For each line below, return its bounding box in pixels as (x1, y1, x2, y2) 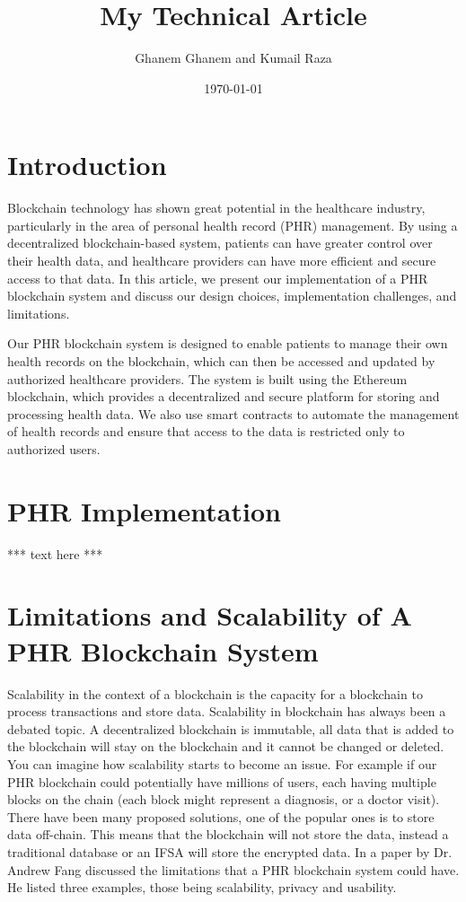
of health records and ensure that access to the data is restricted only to (7, 422, 405, 441)
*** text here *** (7, 544, 103, 563)
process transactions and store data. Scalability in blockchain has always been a (7, 702, 446, 721)
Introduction (7, 146, 167, 183)
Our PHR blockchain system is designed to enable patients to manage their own (7, 334, 448, 353)
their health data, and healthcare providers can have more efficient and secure (7, 251, 436, 270)
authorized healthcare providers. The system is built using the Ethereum (7, 369, 408, 388)
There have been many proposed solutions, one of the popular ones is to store (7, 807, 435, 826)
